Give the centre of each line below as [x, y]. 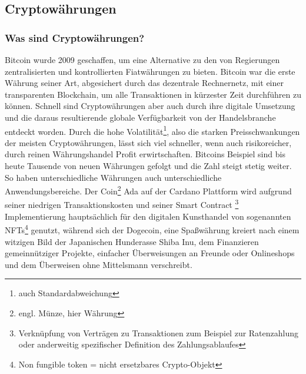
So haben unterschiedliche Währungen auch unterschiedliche [113, 177]
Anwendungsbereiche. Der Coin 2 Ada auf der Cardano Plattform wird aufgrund [148, 190]
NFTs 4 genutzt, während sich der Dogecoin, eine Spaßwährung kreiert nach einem [152, 229]
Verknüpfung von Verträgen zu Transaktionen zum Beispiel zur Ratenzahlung [159, 332]
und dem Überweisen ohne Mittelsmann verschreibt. [99, 264]
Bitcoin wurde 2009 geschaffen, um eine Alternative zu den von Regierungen [142, 59]
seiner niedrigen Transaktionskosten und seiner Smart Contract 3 [122, 204]
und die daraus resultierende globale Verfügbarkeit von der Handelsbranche [140, 117]
